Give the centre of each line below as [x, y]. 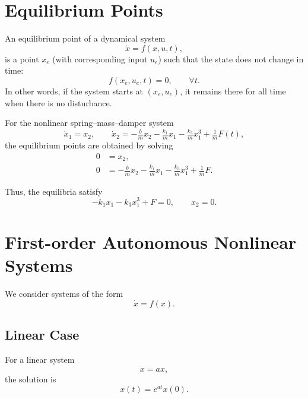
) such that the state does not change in [231, 58]
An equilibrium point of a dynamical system [85, 38]
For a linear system [40, 359]
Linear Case [42, 335]
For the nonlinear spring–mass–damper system [89, 123]
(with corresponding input [100, 58]
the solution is [31, 379]
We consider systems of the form [64, 294]
